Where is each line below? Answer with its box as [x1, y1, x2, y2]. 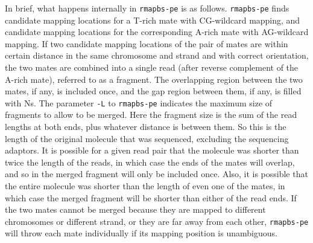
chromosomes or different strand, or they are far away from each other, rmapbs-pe [5, 215, 309, 227]
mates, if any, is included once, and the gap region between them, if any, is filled [5, 85, 302, 97]
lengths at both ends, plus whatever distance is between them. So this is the [5, 120, 286, 133]
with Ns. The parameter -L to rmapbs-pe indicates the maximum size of [5, 96, 273, 109]
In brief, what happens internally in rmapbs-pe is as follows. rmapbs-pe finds [5, 2, 289, 14]
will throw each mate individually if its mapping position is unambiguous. [5, 227, 277, 239]
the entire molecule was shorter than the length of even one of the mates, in [5, 180, 285, 192]
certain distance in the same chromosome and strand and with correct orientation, [5, 49, 309, 62]
